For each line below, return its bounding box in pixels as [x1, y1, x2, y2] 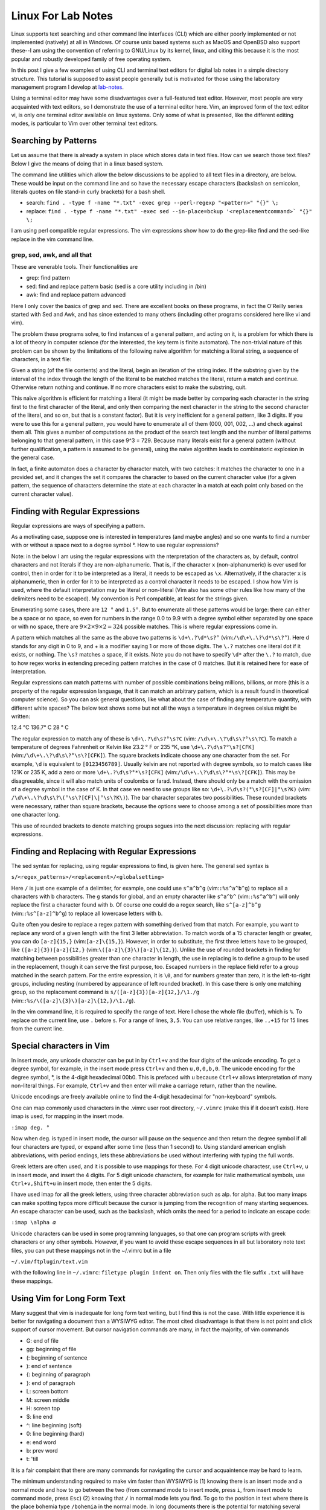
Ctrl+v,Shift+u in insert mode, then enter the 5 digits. [11, 1180, 152, 1187]
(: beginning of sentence [26, 1354, 88, 1361]
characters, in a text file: [11, 355, 72, 362]
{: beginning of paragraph [26, 1371, 91, 1378]
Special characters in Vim [11, 1041, 110, 1051]
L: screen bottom [26, 1388, 69, 1395]
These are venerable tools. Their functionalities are [11, 263, 138, 271]
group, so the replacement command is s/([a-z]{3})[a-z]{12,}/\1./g [11, 988, 200, 996]
